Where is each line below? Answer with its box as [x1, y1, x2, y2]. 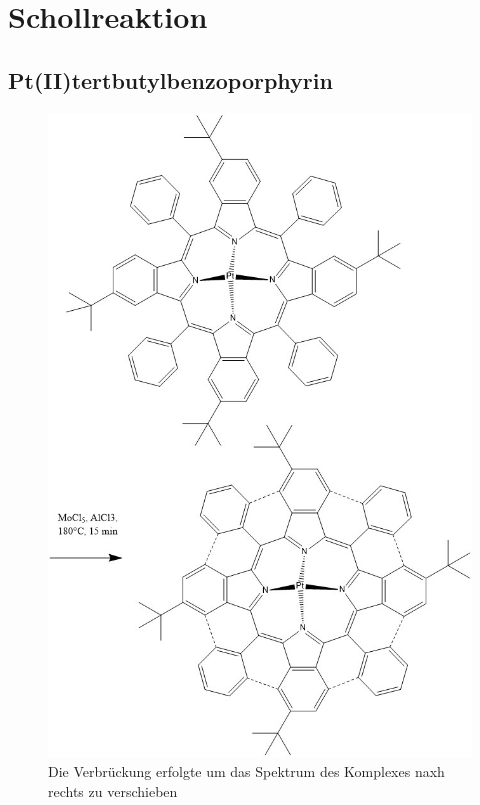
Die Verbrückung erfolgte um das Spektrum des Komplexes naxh [48, 761, 445, 782]
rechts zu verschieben [48, 780, 178, 801]
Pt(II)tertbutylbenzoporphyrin [8, 64, 333, 95]
